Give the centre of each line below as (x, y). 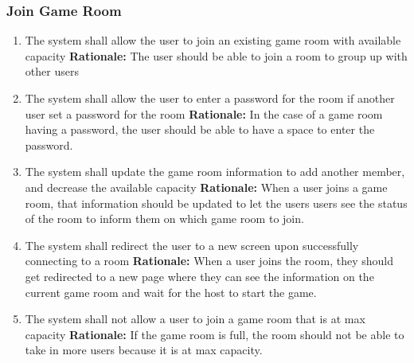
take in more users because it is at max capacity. (144, 350)
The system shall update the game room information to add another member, (215, 172)
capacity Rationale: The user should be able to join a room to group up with (216, 55)
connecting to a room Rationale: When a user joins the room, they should (209, 261)
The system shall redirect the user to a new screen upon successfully (192, 245)
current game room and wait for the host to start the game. (171, 292)
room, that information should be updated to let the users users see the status (216, 203)
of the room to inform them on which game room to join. (164, 219)
